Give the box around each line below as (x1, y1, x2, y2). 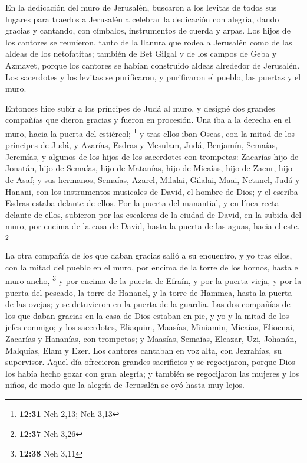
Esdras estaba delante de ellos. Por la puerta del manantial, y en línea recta (5, 197, 279, 209)
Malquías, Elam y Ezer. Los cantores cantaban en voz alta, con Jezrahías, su (5, 344, 282, 356)
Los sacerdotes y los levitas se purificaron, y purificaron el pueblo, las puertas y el (5, 70, 301, 83)
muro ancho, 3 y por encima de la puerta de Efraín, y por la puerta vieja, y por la (5, 273, 302, 287)
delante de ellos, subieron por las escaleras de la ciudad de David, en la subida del (5, 208, 302, 220)
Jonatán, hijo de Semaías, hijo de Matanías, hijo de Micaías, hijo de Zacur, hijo (5, 162, 293, 174)
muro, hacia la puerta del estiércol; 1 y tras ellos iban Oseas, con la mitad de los (5, 125, 295, 139)
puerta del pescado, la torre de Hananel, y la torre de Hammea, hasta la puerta (5, 286, 292, 298)
